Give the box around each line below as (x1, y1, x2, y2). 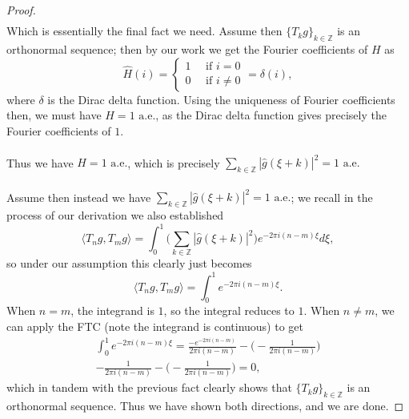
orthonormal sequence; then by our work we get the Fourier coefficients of (6, 40, 368, 57)
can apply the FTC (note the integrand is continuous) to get (6, 317, 303, 334)
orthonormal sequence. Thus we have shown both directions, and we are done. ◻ (6, 397, 404, 414)
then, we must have (6, 107, 102, 123)
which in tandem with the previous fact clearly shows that (6, 379, 292, 396)
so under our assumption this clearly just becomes (6, 255, 252, 272)
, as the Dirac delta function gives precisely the (155, 107, 387, 123)
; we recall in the (291, 188, 373, 205)
